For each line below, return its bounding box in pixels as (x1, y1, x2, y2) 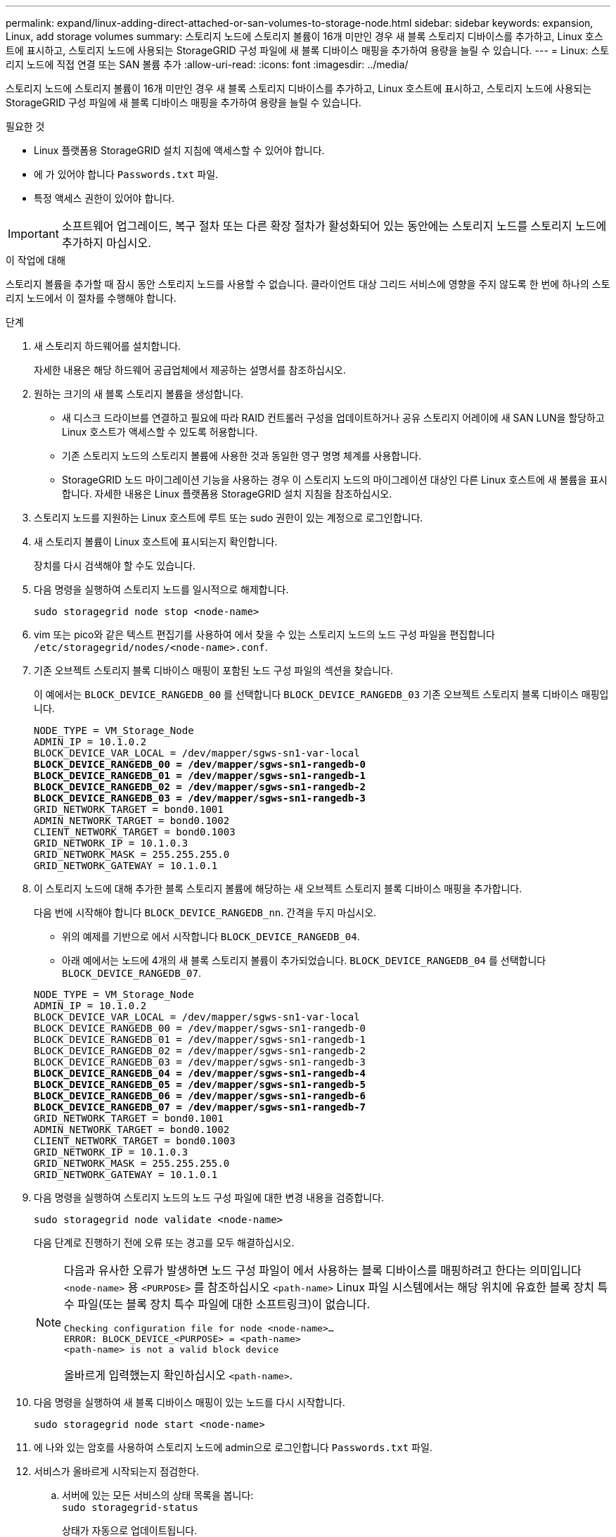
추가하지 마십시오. (61, 236, 151, 250)
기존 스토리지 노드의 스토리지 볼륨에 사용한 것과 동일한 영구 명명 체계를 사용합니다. (62, 450, 422, 462)
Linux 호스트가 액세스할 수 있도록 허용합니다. (62, 426, 258, 438)
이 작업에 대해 (6, 254, 66, 266)
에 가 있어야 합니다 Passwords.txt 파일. (34, 168, 219, 180)
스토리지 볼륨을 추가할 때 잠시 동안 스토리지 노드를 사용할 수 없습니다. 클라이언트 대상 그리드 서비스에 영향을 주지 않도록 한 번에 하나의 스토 (6, 278, 610, 290)
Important (8, 227, 59, 241)
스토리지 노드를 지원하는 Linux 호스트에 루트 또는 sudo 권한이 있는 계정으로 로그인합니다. (34, 512, 423, 524)
